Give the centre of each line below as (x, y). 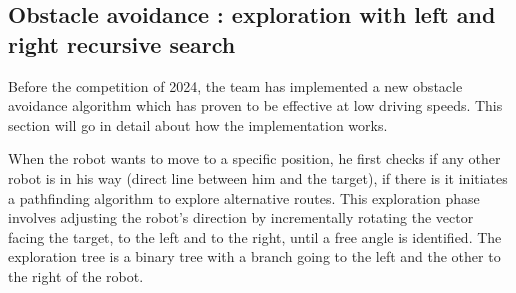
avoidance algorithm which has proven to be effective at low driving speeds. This (255, 105)
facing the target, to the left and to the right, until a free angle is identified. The (255, 236)
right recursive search (122, 43)
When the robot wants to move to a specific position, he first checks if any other (254, 158)
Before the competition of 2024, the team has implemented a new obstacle (235, 85)
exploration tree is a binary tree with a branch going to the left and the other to (254, 256)
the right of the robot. (76, 275)
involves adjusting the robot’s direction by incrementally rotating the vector (241, 217)
